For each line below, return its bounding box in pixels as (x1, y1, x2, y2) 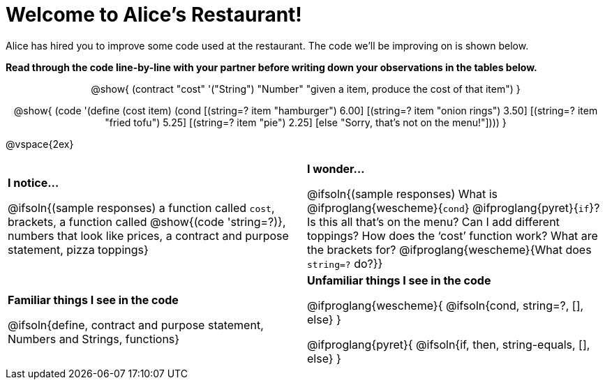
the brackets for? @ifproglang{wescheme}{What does (307, 242, 592, 257)
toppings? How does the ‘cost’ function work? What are (307, 228, 598, 243)
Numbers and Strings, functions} (8, 331, 180, 346)
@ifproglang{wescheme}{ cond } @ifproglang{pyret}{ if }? (307, 200, 600, 215)
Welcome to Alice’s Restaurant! (6, 3, 302, 27)
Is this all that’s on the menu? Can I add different (307, 214, 560, 229)
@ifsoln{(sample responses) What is (307, 186, 498, 201)
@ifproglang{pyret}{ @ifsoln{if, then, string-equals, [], (307, 337, 590, 352)
